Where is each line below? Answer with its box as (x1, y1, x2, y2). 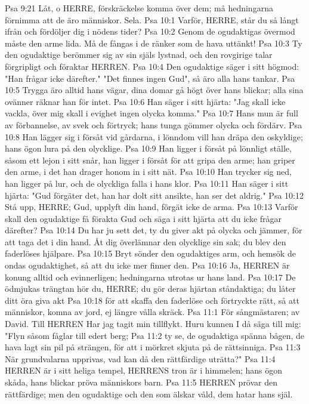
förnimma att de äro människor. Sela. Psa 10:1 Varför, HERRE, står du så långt (5, 13, 299, 26)
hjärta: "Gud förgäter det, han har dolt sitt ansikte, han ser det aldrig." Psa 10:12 (5, 189, 304, 201)
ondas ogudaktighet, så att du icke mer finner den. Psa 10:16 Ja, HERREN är (5, 259, 290, 272)
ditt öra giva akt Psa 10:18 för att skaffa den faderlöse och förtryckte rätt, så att (5, 294, 299, 306)
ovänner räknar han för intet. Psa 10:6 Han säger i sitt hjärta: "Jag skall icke (5, 95, 286, 107)
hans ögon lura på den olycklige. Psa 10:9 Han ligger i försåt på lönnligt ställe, (5, 142, 292, 155)
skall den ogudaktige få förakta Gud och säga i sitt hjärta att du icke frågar (5, 212, 282, 224)
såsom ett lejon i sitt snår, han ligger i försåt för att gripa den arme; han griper (5, 153, 295, 166)
